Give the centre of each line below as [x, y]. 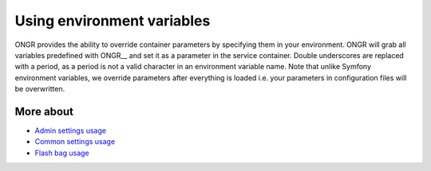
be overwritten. [40, 89]
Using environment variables [113, 21]
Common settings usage [75, 142]
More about [44, 111]
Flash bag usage [62, 153]
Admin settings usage [71, 130]
